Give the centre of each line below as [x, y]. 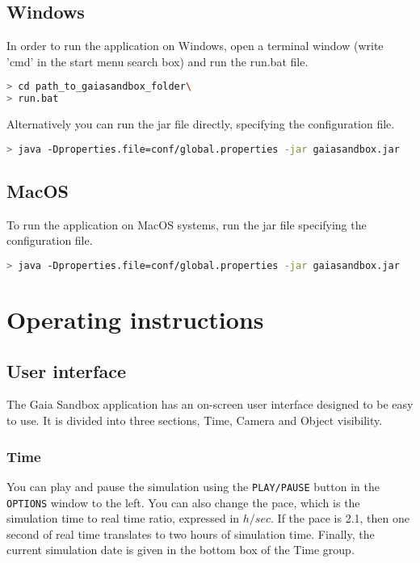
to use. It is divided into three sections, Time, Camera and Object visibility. [195, 420]
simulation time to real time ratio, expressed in [123, 518]
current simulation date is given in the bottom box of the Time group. [181, 550]
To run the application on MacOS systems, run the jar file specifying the [187, 224]
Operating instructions [135, 319]
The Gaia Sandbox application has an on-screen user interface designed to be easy [210, 404]
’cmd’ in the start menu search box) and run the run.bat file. [157, 61]
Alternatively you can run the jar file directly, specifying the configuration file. [201, 124]
